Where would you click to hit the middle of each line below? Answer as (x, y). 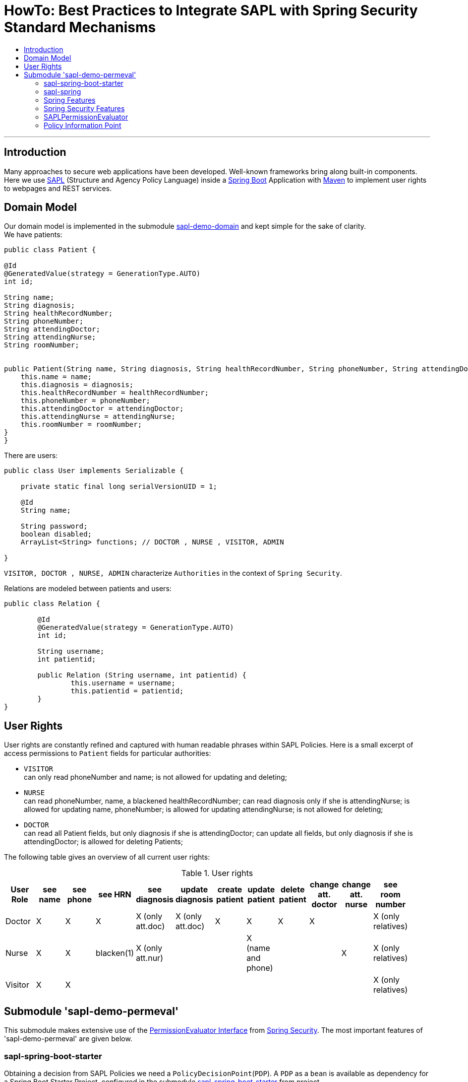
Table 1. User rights (217, 873)
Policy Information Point (83, 125)
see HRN (115, 895)
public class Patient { (50, 250)
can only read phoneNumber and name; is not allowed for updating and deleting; (155, 777)
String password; (54, 526)
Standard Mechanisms (80, 27)
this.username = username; (123, 683)
